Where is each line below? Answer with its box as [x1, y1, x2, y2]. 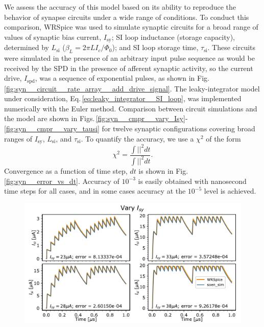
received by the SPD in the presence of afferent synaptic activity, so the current [4, 62, 253, 73]
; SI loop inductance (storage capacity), [111, 31, 235, 42]
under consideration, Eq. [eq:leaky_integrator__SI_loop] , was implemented [4, 93, 242, 104]
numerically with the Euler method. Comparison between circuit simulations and [4, 103, 257, 113]
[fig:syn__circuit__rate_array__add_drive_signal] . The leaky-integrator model [4, 83, 260, 94]
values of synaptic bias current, [4, 31, 102, 42]
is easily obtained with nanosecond [138, 175, 247, 186]
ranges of [4, 133, 32, 144]
